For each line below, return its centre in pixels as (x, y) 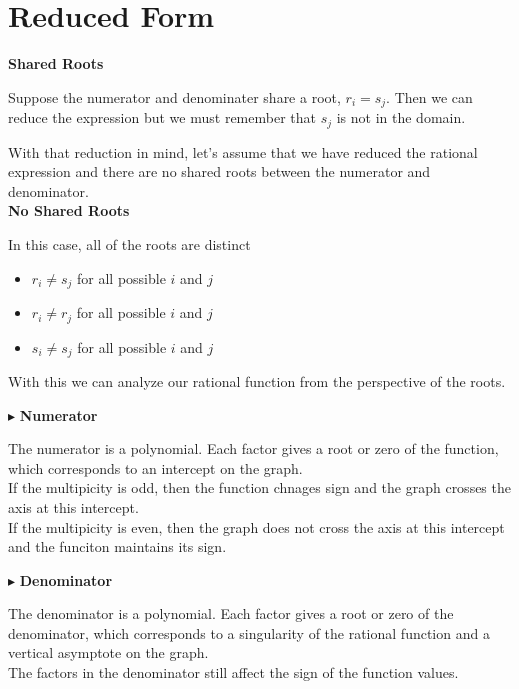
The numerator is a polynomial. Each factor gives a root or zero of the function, (253, 448)
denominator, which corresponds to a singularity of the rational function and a (249, 632)
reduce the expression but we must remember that (162, 117)
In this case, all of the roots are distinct (129, 244)
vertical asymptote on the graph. (108, 652)
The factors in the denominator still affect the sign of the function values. (233, 672)
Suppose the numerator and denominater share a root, (174, 96)
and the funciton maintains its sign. (117, 546)
